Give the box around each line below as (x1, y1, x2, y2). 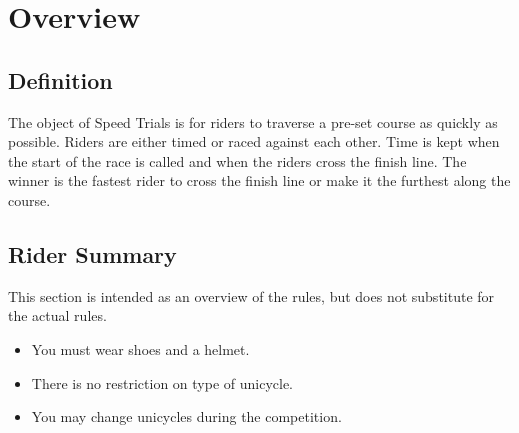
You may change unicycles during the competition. (31, 406, 342, 427)
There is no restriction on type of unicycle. (31, 372, 294, 393)
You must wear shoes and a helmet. (31, 338, 250, 359)
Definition (8, 64, 113, 95)
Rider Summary (8, 238, 177, 269)
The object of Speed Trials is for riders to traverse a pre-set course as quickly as (8, 111, 498, 132)
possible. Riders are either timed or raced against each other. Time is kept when (8, 131, 500, 152)
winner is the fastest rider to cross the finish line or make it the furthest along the (8, 170, 511, 191)
